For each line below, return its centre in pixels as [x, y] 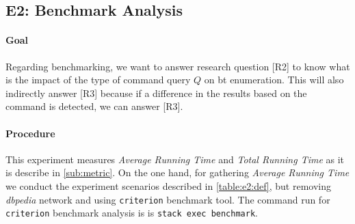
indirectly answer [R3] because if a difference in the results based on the [156, 93]
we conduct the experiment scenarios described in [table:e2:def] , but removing [169, 185]
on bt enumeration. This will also [274, 80]
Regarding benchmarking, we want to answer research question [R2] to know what [178, 66]
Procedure [30, 133]
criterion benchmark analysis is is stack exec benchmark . [132, 213]
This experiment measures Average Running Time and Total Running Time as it [175, 159]
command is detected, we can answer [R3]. [94, 106]
